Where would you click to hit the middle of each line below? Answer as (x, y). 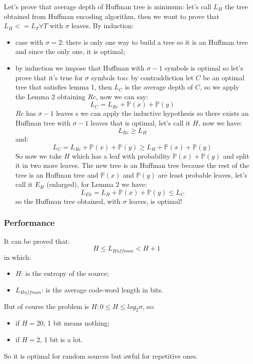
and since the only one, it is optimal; (70, 51)
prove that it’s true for (49, 77)
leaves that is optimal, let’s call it (141, 122)
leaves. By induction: (103, 26)
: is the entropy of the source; (65, 273)
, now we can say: (122, 96)
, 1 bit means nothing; (76, 323)
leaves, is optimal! (156, 201)
